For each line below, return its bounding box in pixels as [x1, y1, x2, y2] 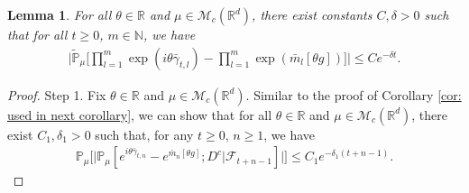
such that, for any [95, 124, 194, 143]
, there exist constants [252, 5, 372, 23]
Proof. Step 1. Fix [7, 85, 106, 104]
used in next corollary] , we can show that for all [7, 105, 272, 124]
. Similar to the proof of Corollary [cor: [245, 85, 462, 104]
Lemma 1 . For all [7, 5, 112, 23]
